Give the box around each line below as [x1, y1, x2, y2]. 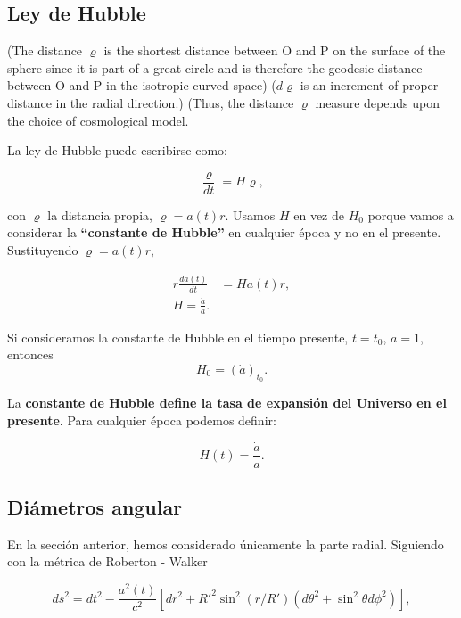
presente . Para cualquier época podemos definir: [7, 410, 276, 429]
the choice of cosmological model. [7, 111, 189, 129]
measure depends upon [315, 93, 440, 111]
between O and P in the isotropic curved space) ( [7, 76, 276, 95]
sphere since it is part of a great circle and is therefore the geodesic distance [7, 58, 423, 77]
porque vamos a [367, 205, 454, 224]
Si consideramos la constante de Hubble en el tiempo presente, [7, 327, 349, 346]
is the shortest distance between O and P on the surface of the [103, 41, 446, 60]
